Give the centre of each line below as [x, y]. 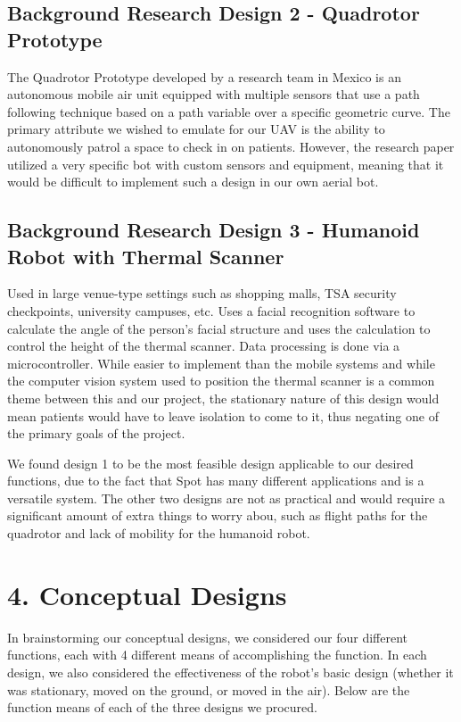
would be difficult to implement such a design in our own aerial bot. [193, 182]
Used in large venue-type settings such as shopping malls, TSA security [202, 293]
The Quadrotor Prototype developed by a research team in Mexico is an [204, 76]
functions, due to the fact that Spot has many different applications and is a [216, 481]
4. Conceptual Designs [147, 594]
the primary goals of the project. [96, 433]
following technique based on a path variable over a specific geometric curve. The [229, 111]
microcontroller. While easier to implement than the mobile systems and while [221, 363]
